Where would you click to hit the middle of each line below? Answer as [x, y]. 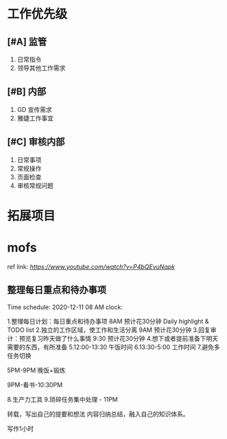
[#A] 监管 [27, 42]
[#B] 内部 [27, 92]
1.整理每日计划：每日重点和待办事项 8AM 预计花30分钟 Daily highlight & [108, 321]
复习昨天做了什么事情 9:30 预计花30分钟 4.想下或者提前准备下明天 [124, 338]
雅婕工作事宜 [35, 118]
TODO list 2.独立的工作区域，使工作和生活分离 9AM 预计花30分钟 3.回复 [109, 330]
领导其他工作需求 [41, 68]
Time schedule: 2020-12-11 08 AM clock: [65, 307]
